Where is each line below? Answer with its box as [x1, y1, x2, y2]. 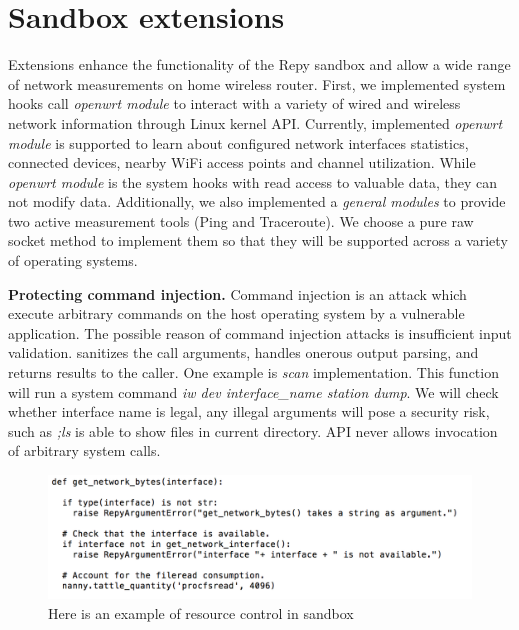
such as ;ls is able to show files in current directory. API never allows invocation [8, 420, 498, 441]
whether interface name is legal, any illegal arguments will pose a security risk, [8, 401, 490, 422]
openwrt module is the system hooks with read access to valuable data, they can [8, 171, 497, 192]
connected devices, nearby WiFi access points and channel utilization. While [8, 152, 476, 173]
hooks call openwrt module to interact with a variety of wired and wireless [8, 93, 461, 114]
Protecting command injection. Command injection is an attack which [8, 283, 467, 304]
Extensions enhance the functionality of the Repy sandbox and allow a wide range [8, 54, 511, 75]
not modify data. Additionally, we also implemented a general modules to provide [8, 191, 506, 212]
